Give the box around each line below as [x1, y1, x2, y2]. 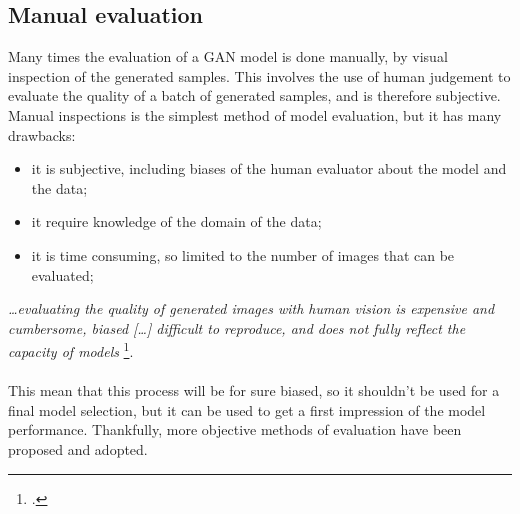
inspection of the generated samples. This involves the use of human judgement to [8, 65, 511, 86]
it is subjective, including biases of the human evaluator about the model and [31, 158, 507, 179]
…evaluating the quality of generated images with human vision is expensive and [8, 298, 495, 319]
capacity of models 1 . [8, 338, 134, 361]
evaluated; [31, 264, 94, 285]
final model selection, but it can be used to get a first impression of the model [8, 399, 486, 420]
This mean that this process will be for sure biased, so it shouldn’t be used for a [8, 380, 500, 401]
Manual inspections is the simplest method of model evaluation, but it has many [8, 104, 502, 125]
